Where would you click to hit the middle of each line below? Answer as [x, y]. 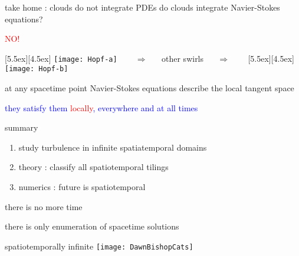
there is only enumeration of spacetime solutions [92, 226]
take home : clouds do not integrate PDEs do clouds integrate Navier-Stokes [142, 7]
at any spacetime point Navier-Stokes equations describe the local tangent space [149, 88]
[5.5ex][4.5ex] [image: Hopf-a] [61, 58]
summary [22, 127]
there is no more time [44, 206]
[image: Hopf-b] [37, 69]
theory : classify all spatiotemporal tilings [93, 167]
